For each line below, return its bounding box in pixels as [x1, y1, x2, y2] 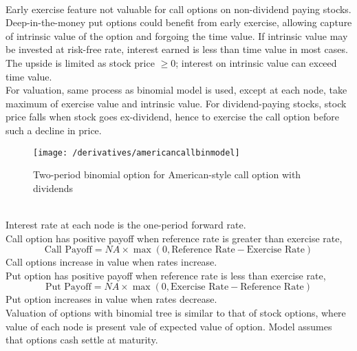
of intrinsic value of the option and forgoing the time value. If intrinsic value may [6, 28, 348, 43]
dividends [33, 180, 74, 195]
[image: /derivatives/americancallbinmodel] [33, 147, 240, 158]
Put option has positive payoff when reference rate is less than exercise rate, [6, 268, 326, 282]
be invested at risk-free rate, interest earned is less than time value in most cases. [6, 42, 348, 56]
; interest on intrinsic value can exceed [175, 55, 337, 70]
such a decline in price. [6, 123, 102, 137]
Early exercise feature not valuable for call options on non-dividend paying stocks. [6, 1, 351, 16]
